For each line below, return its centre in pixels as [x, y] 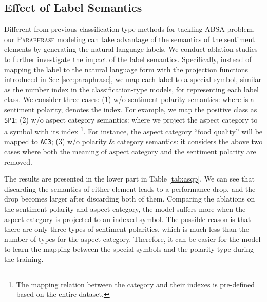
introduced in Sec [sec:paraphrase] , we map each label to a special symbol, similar [133, 79]
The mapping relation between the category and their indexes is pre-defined [136, 284]
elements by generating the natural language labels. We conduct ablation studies [131, 49]
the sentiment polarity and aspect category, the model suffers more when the [125, 209]
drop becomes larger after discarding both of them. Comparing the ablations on [130, 199]
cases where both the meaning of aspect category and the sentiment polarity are [130, 152]
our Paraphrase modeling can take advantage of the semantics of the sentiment [130, 39]
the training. [24, 259]
